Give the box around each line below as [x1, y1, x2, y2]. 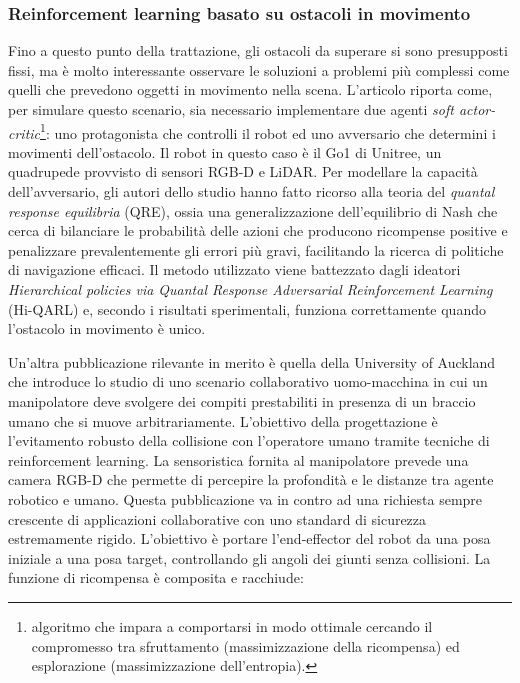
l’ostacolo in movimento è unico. [8, 318, 206, 339]
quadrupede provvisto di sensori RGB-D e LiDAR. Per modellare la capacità [8, 161, 478, 182]
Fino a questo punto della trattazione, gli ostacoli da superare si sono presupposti [8, 40, 508, 61]
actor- [458, 99, 496, 119]
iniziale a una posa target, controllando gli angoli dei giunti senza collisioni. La [8, 547, 491, 568]
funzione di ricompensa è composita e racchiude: [8, 567, 304, 588]
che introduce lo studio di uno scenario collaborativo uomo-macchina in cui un [8, 371, 488, 392]
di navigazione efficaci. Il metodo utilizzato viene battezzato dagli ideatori [8, 259, 461, 280]
